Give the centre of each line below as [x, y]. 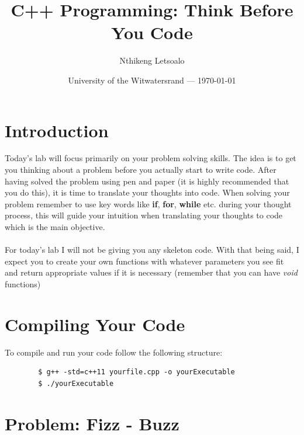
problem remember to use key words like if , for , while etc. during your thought [148, 203]
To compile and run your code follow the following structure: [114, 352]
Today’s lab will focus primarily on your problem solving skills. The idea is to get [151, 158]
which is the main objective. [55, 227]
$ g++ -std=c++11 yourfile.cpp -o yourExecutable [137, 372]
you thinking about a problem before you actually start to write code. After [141, 170]
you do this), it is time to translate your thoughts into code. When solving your [147, 192]
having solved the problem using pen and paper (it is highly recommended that [147, 181]
